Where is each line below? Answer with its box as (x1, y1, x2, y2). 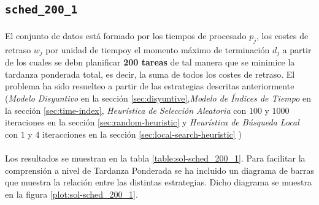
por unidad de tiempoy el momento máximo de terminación (45, 43, 270, 56)
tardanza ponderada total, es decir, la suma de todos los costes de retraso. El (5, 67, 295, 80)
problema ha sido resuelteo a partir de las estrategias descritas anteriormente (5, 80, 294, 92)
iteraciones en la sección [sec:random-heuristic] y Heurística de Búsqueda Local (5, 116, 299, 129)
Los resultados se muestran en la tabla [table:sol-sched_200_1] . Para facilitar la (5, 151, 306, 164)
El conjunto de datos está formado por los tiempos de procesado (5, 29, 247, 42)
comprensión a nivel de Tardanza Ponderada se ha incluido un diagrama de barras (5, 163, 314, 176)
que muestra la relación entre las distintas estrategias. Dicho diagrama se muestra (5, 176, 312, 188)
